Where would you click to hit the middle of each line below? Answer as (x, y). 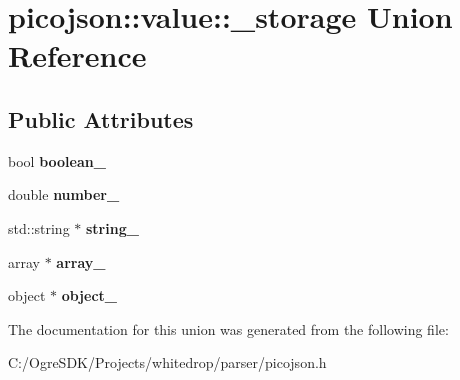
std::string (39, 227)
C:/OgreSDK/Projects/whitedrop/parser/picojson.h (167, 362)
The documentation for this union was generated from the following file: (228, 328)
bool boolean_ (57, 160)
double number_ (64, 194)
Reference (77, 55)
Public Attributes (101, 118)
